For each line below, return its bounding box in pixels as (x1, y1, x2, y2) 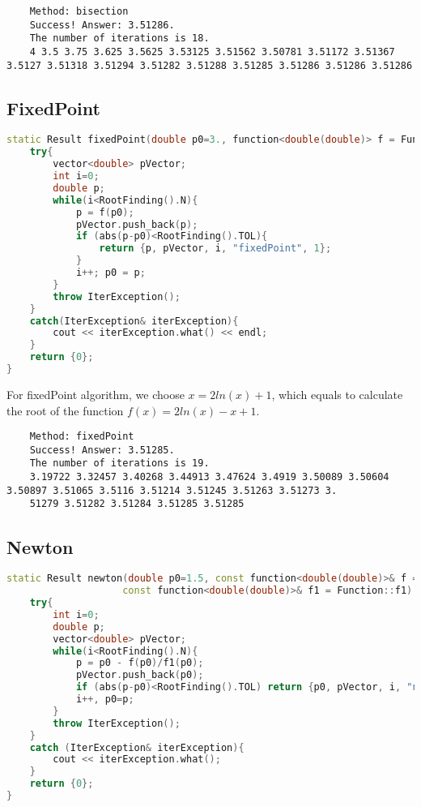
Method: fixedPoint (29, 431, 134, 443)
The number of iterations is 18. (29, 32, 210, 45)
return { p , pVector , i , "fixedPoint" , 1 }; (99, 243, 332, 255)
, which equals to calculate (271, 385, 403, 402)
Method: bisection (29, 6, 129, 17)
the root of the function (6, 401, 124, 419)
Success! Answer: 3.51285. (29, 444, 175, 456)
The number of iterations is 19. (29, 457, 210, 470)
